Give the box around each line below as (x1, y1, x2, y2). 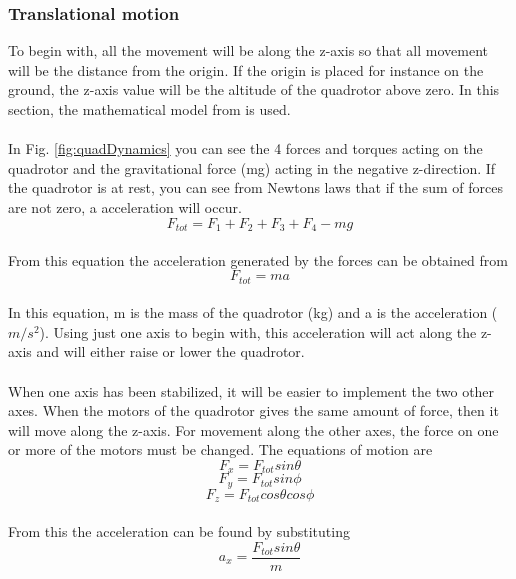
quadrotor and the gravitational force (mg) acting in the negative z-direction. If (8, 157, 496, 178)
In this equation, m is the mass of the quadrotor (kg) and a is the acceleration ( (8, 302, 498, 323)
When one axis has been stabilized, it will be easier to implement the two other (8, 380, 495, 401)
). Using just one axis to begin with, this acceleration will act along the (39, 321, 477, 342)
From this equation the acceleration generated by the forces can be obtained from (8, 249, 508, 270)
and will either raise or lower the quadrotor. (36, 341, 305, 362)
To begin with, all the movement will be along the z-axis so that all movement (8, 40, 488, 61)
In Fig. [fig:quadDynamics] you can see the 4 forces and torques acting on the (8, 138, 483, 159)
